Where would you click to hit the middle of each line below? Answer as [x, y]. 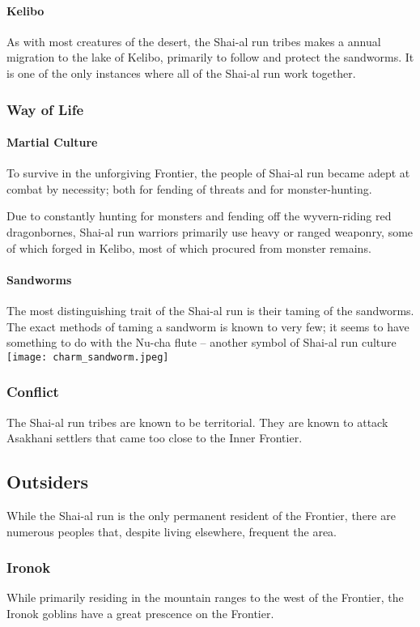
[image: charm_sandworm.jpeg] [88, 357]
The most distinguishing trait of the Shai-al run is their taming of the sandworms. [210, 310]
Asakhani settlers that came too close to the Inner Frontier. [155, 438]
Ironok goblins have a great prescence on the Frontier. [140, 614]
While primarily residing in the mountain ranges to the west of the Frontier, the [205, 597]
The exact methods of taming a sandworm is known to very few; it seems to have [208, 326]
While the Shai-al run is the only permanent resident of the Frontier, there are [201, 516]
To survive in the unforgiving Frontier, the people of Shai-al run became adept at [208, 173]
